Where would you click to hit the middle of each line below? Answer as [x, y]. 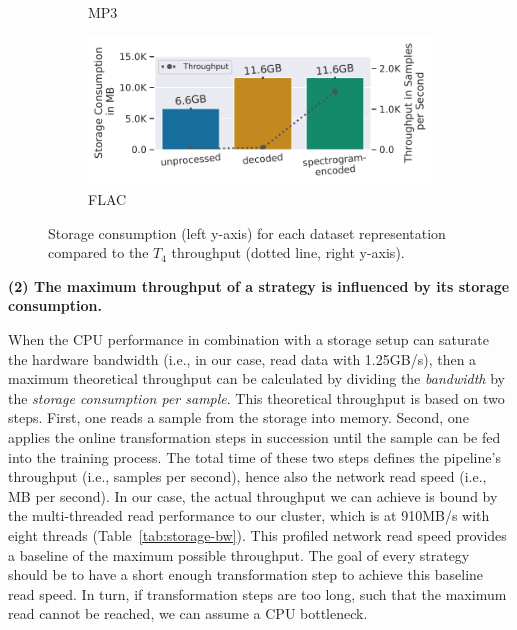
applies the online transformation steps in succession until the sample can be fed [254, 436]
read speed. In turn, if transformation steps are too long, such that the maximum [257, 593]
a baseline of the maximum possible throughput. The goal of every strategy [239, 554]
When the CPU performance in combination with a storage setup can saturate [248, 339]
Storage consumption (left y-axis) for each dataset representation [247, 232]
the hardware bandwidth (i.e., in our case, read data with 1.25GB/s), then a [242, 358]
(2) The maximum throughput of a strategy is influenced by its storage [259, 285]
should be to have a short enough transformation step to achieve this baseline [246, 574]
